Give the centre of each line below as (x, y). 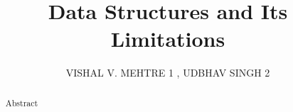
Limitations (168, 39)
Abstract (22, 102)
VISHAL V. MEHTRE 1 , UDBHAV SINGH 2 (168, 73)
